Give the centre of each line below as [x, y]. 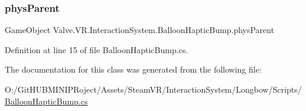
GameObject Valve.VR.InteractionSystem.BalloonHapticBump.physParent [140, 30]
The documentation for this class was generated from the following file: [133, 69]
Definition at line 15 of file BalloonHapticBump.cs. [97, 49]
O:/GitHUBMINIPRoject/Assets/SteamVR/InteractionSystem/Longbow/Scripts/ [153, 89]
